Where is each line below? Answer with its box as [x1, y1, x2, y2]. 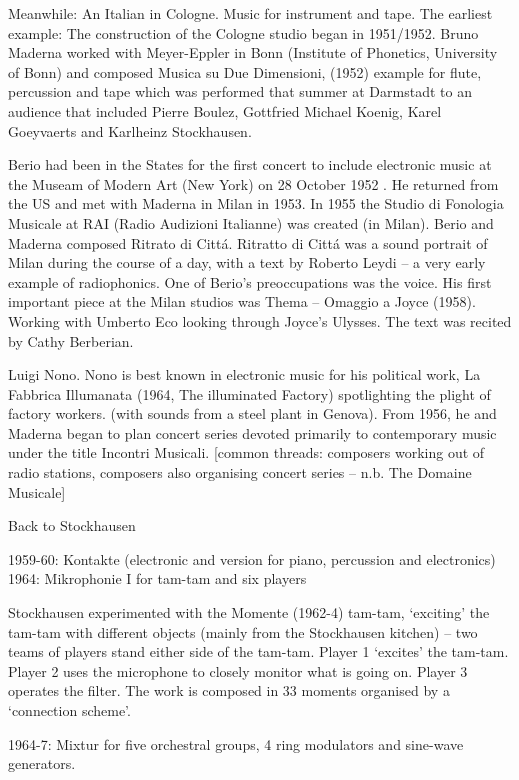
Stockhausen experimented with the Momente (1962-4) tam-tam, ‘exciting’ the [8, 602, 490, 623]
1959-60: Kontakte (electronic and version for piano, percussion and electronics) [8, 548, 496, 569]
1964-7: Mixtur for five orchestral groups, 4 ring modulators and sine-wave [8, 733, 464, 754]
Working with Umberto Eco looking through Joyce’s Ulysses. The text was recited [8, 310, 512, 331]
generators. [8, 753, 76, 774]
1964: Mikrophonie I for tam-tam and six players [8, 568, 307, 589]
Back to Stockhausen [8, 515, 136, 536]
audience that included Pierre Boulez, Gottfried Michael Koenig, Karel [8, 100, 442, 121]
